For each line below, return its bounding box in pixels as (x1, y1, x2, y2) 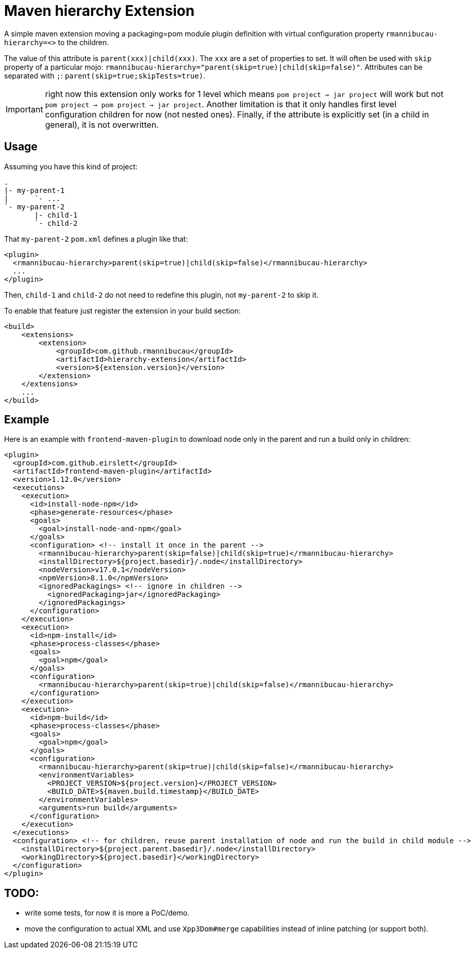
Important (6, 104, 43, 114)
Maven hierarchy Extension (4, 2, 195, 20)
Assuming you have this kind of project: (4, 162, 138, 171)
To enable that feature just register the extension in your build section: (4, 306, 241, 315)
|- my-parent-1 (4, 186, 65, 195)
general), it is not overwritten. (45, 119, 159, 130)
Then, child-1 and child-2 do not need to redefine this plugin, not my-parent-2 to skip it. (4, 290, 319, 299)
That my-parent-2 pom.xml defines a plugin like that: (4, 234, 188, 243)
